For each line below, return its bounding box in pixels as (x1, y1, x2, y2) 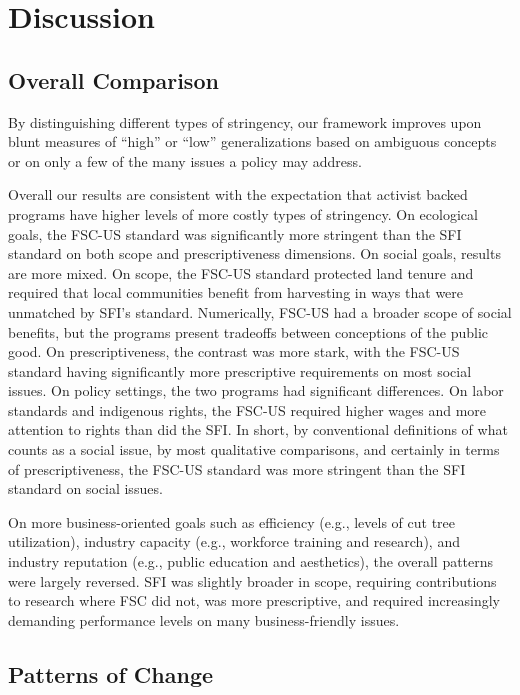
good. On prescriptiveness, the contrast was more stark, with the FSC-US (8, 341, 460, 362)
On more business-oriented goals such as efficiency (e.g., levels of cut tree (8, 511, 456, 532)
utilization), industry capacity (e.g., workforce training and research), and (8, 531, 460, 552)
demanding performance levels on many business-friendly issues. (8, 609, 400, 630)
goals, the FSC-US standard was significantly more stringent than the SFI (8, 223, 462, 244)
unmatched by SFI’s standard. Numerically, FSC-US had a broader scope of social (8, 301, 512, 322)
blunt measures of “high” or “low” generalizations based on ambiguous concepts (8, 131, 497, 152)
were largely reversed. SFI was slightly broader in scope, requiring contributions (8, 570, 497, 591)
